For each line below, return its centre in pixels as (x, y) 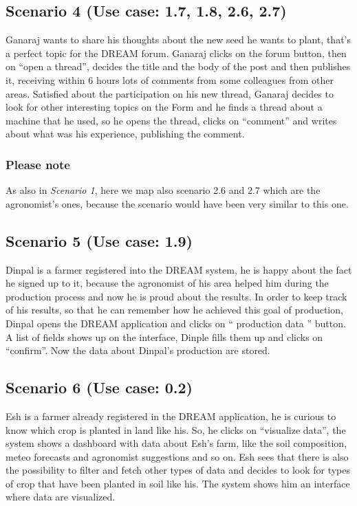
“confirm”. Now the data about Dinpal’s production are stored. (138, 350)
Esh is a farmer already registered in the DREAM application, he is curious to (171, 416)
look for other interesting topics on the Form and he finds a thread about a (164, 107)
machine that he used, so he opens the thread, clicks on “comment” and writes (171, 120)
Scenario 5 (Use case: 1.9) (99, 240)
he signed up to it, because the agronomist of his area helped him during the (167, 283)
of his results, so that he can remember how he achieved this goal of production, (174, 310)
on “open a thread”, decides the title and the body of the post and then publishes (178, 66)
